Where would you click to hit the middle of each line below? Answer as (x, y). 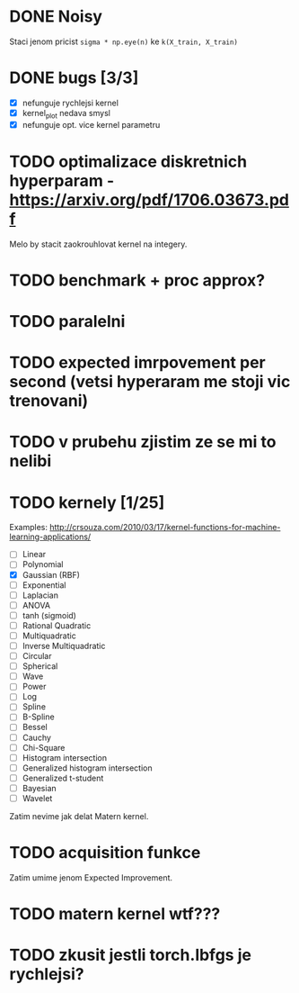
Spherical (40, 666)
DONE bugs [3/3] (74, 78)
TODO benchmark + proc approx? (137, 280)
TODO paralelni (67, 322)
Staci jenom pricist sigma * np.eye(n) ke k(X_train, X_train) (124, 41)
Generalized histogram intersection (87, 768)
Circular (37, 656)
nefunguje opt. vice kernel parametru (91, 124)
